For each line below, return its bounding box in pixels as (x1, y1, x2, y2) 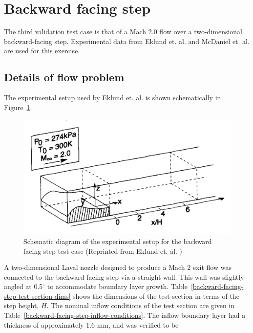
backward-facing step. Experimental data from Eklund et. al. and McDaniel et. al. (4, 36, 250, 46)
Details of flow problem (4, 69, 125, 85)
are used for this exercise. (4, 45, 80, 56)
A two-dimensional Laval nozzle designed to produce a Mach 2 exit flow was (4, 262, 232, 272)
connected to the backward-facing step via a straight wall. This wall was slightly (4, 271, 244, 282)
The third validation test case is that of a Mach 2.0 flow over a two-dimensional (4, 26, 243, 37)
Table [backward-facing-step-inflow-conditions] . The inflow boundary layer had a (4, 310, 246, 320)
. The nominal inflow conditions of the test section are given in (46, 300, 235, 311)
